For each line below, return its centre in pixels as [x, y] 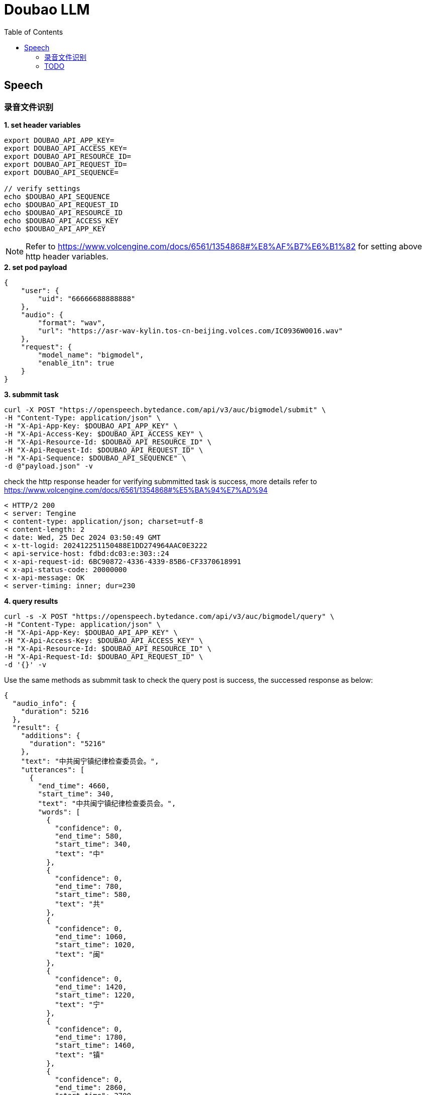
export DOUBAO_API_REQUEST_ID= [66, 164]
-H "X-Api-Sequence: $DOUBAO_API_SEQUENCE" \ [95, 458]
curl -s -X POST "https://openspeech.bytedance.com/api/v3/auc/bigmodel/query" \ [169, 616]
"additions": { [50, 735]
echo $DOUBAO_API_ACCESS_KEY [61, 220]
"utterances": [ [53, 769]
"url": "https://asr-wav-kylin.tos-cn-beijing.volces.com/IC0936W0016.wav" [190, 331]
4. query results [31, 601]
